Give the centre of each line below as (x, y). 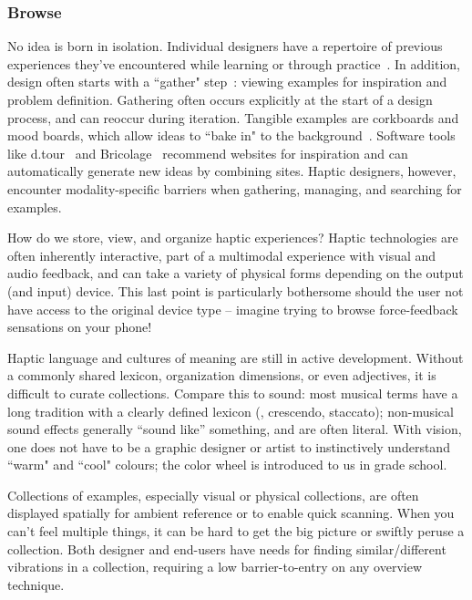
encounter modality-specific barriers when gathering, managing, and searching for (235, 188)
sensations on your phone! (80, 327)
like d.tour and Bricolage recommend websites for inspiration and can (208, 153)
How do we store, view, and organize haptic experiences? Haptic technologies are (233, 238)
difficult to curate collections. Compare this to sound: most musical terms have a (233, 393)
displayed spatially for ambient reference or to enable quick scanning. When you (231, 513)
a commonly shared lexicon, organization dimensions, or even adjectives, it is (222, 375)
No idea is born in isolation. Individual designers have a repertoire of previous (225, 46)
